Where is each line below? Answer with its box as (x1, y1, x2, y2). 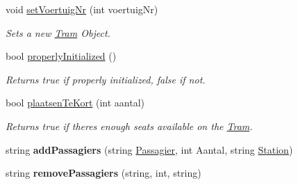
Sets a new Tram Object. (6, 25, 110, 40)
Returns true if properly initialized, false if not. (6, 72, 206, 86)
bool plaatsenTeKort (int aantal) (6, 95, 145, 110)
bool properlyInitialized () (6, 49, 117, 63)
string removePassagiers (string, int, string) (6, 166, 201, 180)
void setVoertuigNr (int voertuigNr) (6, 2, 158, 16)
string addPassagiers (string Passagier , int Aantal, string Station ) (6, 142, 293, 156)
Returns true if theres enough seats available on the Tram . (6, 118, 253, 133)
